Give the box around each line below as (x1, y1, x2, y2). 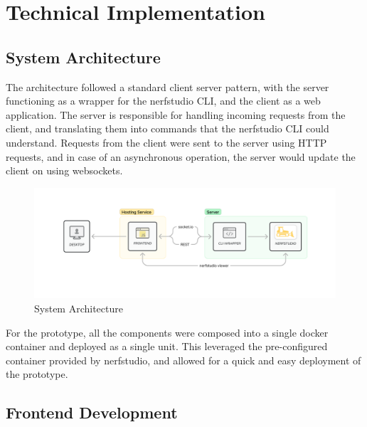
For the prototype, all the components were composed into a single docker (6, 325, 329, 339)
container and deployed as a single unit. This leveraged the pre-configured (6, 339, 328, 354)
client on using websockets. (6, 163, 123, 178)
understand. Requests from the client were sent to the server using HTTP (6, 135, 327, 149)
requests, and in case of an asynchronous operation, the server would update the (6, 149, 356, 164)
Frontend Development (6, 401, 178, 423)
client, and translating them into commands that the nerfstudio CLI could (6, 121, 329, 136)
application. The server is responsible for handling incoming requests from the (6, 107, 346, 122)
